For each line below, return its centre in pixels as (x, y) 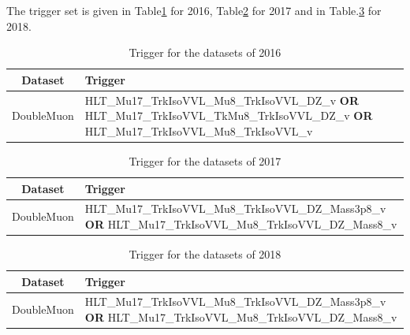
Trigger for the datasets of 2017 (205, 160)
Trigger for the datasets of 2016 (205, 52)
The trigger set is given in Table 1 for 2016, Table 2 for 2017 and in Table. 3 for (194, 10)
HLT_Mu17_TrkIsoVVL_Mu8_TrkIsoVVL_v (199, 130)
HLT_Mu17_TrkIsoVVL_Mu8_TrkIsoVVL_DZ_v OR (222, 100)
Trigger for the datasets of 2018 (205, 254)
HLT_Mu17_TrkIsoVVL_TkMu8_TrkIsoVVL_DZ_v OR (229, 115)
